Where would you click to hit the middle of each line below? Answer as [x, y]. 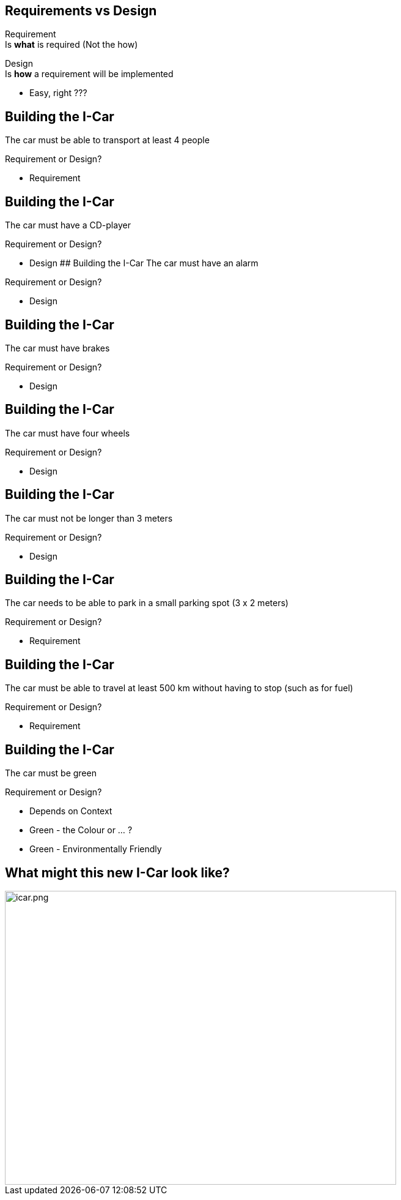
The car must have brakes [57, 348]
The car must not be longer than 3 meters [89, 518]
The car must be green [51, 773]
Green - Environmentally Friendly [96, 849]
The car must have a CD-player [68, 225]
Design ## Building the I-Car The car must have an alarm [144, 263]
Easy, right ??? [58, 93]
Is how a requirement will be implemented [89, 74]
